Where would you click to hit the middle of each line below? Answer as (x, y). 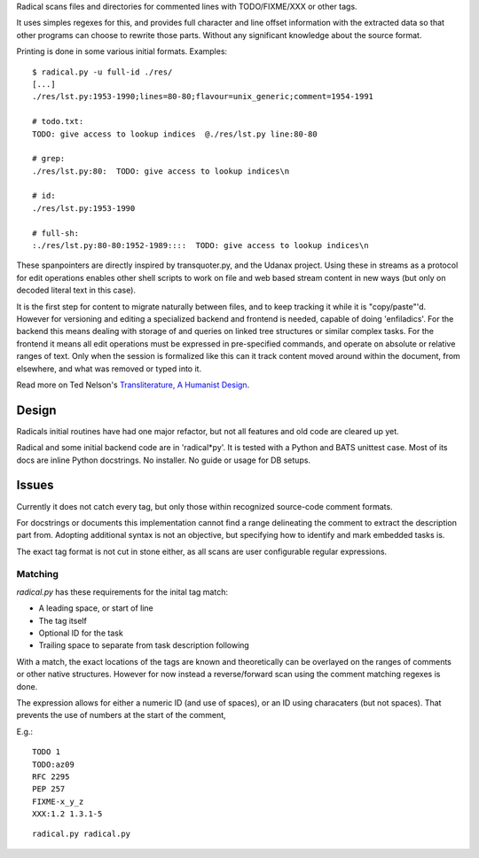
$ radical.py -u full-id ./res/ (102, 72)
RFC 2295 (51, 776)
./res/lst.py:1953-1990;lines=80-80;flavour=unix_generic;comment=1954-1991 (203, 97)
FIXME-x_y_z (58, 801)
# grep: (49, 159)
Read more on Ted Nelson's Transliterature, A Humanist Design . (133, 385)
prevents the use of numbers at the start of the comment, (121, 715)
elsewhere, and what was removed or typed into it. (109, 369)
